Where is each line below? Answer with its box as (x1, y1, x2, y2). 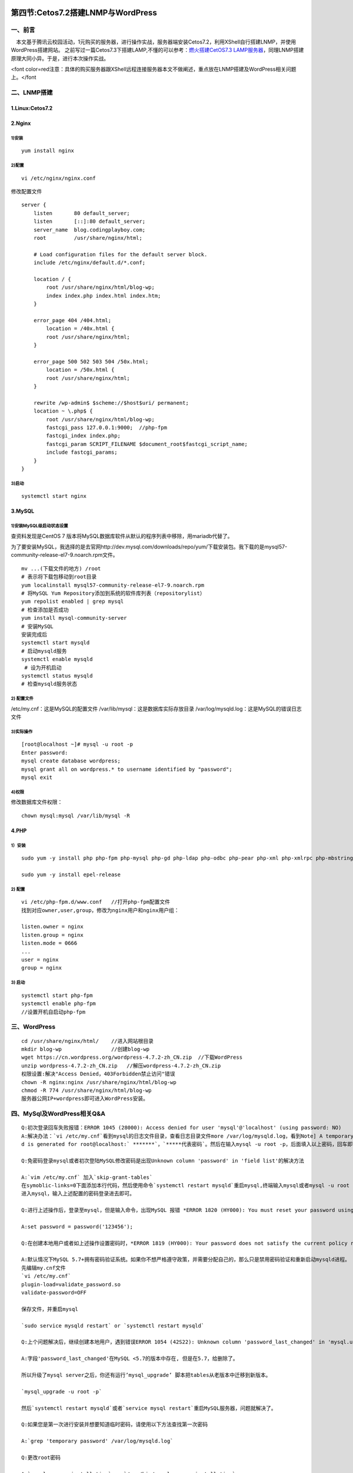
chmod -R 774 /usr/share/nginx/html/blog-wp (21, 1087, 152, 1094)
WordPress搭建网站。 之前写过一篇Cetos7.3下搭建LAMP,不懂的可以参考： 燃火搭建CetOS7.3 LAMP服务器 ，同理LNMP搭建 (11, 47, 304, 54)
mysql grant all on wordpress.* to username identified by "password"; (21, 766, 232, 772)
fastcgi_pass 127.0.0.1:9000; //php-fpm (46, 424, 168, 431)
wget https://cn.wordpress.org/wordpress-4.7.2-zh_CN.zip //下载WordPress (21, 1054, 243, 1061)
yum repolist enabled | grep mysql (21, 598, 124, 605)
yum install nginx (21, 147, 75, 154)
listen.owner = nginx (21, 923, 84, 930)
